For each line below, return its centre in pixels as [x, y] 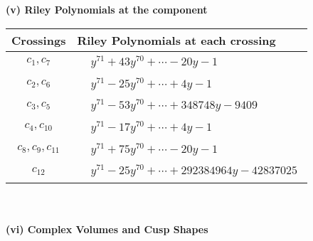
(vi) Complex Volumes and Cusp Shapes [107, 229]
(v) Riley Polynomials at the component [107, 9]
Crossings [39, 40]
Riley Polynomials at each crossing [176, 40]
